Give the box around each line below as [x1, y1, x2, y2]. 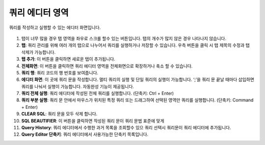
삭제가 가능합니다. [21, 49, 56, 55]
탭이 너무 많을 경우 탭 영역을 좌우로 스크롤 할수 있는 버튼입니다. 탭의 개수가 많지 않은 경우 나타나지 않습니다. [21, 35, 227, 41]
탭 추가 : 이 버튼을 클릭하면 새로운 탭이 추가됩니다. [21, 56, 115, 62]
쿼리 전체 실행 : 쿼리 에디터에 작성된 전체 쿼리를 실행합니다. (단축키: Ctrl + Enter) [21, 91, 174, 97]
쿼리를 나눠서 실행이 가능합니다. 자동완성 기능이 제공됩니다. [21, 83, 134, 89]
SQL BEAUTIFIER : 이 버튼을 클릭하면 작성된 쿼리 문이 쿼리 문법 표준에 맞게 [21, 118, 164, 123]
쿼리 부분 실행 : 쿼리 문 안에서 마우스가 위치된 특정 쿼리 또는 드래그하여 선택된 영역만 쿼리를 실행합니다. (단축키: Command [21, 97, 254, 103]
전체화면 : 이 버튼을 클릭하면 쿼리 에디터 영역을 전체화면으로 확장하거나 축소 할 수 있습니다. [21, 63, 193, 69]
